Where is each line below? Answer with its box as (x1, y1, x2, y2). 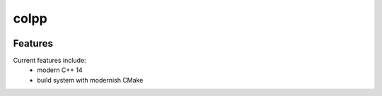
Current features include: (13, 56, 86, 65)
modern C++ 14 (37, 66, 83, 74)
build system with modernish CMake (37, 76, 144, 84)
